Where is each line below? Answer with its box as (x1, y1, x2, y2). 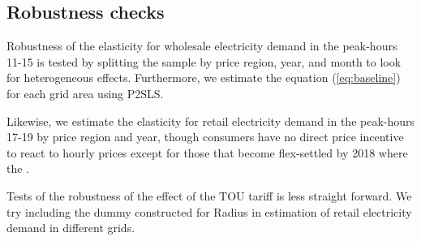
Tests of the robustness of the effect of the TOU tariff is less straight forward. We (6, 187, 412, 204)
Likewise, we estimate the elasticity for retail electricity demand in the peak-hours (6, 112, 415, 129)
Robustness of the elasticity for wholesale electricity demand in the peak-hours (6, 37, 397, 54)
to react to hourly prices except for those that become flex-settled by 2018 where (6, 144, 408, 161)
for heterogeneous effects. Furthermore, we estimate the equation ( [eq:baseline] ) (6, 69, 401, 86)
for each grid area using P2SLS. (6, 84, 164, 101)
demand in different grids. (6, 219, 135, 236)
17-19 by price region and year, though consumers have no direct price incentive (6, 128, 404, 145)
